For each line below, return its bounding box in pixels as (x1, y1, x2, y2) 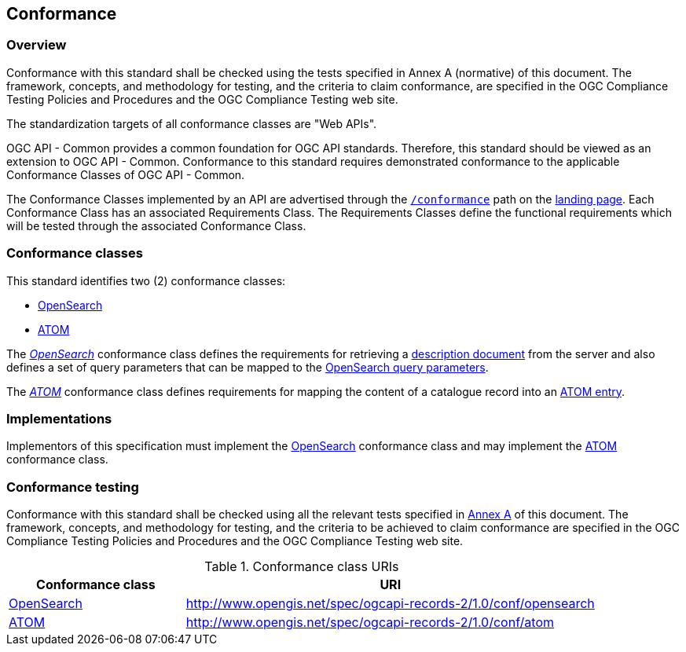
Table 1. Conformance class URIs (204, 559, 399, 575)
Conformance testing (6, 478, 139, 495)
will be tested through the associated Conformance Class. (6, 218, 306, 233)
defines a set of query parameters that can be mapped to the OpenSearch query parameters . (6, 360, 489, 374)
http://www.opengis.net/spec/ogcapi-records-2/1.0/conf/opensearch (185, 595, 595, 612)
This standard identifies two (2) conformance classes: (6, 273, 286, 288)
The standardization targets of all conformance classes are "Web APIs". (6, 116, 377, 130)
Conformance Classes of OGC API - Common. (6, 167, 245, 181)
